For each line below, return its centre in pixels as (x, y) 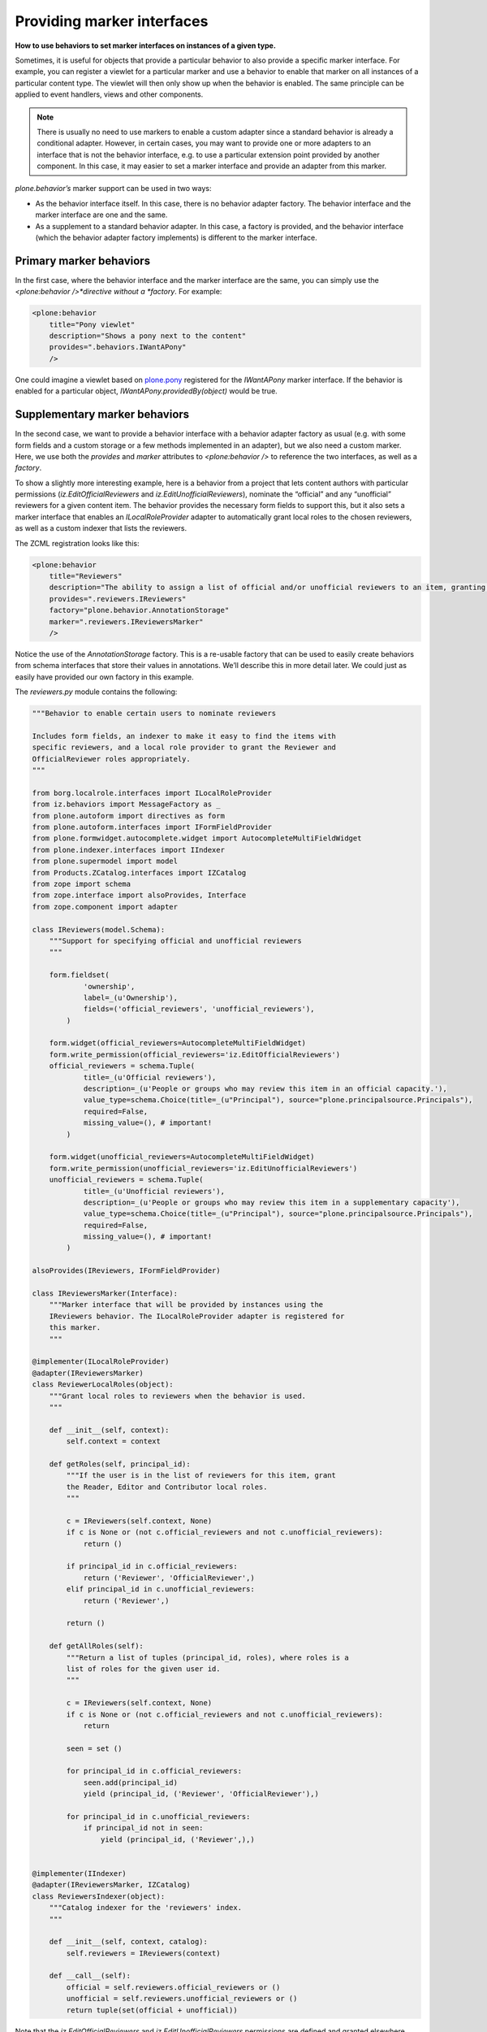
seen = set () (94, 1748)
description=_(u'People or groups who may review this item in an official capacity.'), (265, 1089)
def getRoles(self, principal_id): (120, 1464)
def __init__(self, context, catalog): (129, 1942)
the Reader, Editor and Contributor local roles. (167, 1487)
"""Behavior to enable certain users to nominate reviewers (154, 714)
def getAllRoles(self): (96, 1646)
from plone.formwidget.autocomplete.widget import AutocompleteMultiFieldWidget (197, 838)
